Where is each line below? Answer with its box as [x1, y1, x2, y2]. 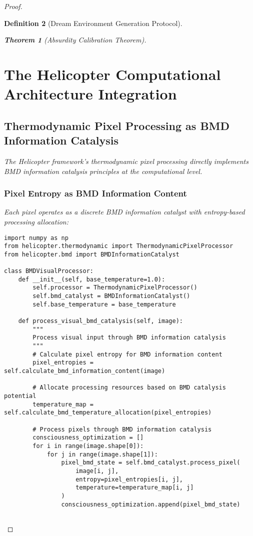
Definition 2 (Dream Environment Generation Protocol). [4, 17, 182, 28]
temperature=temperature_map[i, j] [75, 484, 194, 491]
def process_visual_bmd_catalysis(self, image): [18, 317, 183, 325]
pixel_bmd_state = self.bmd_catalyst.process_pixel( [61, 459, 240, 466]
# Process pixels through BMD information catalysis [32, 425, 212, 433]
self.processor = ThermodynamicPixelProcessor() [32, 284, 197, 291]
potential [4, 392, 36, 399]
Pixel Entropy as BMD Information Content [4, 187, 187, 199]
